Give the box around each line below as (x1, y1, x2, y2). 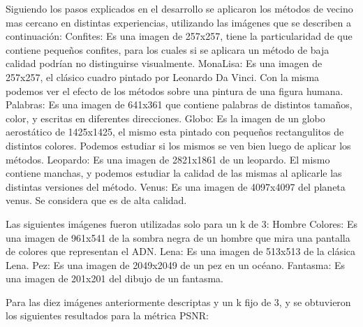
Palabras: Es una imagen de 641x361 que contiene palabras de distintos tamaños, (6, 97, 353, 112)
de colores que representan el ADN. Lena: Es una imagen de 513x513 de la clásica (6, 244, 356, 259)
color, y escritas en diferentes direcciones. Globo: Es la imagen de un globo (6, 110, 325, 125)
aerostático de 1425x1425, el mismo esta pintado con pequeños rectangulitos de (6, 124, 344, 139)
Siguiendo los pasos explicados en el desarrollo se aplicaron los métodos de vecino (6, 1, 353, 15)
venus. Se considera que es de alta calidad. (6, 193, 187, 208)
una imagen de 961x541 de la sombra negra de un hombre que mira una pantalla (6, 230, 350, 245)
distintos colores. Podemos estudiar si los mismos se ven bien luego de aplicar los (6, 138, 351, 152)
